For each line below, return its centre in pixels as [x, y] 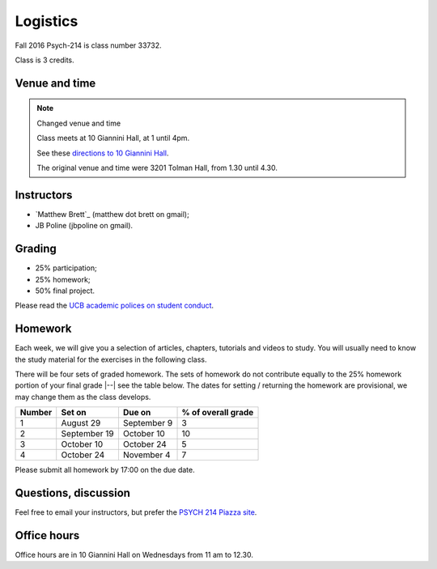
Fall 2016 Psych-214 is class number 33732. [88, 45]
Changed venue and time [79, 123]
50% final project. [65, 291]
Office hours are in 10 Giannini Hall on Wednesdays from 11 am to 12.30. [134, 554]
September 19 [87, 434]
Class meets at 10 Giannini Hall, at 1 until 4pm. [113, 138]
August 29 [81, 423]
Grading [36, 249]
